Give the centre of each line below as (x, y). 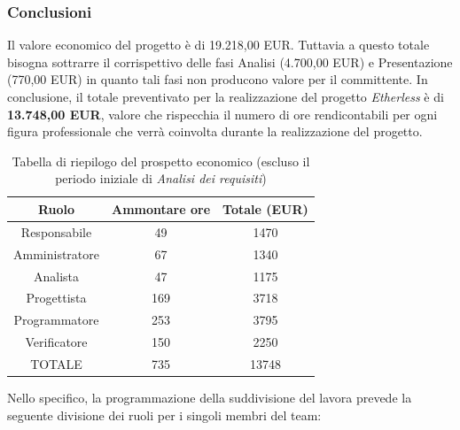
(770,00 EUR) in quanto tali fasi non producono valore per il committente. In (218, 79)
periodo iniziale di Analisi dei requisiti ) (161, 178)
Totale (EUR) (265, 208)
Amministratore (56, 253)
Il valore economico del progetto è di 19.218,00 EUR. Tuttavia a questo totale (218, 45)
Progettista (56, 298)
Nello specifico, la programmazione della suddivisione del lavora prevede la (210, 397)
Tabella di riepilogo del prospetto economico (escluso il (161, 161)
